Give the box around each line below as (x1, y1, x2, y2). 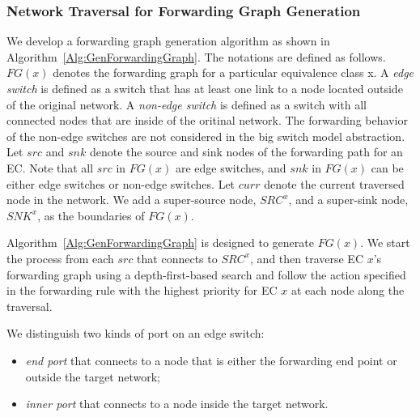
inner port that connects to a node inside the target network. (25, 395, 329, 412)
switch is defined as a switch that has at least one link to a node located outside (6, 80, 403, 96)
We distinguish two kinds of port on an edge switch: (6, 325, 265, 342)
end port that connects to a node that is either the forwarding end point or (25, 351, 397, 368)
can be (371, 159, 404, 176)
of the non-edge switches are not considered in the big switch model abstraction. (6, 127, 405, 144)
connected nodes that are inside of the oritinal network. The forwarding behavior (6, 112, 408, 129)
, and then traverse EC (250, 249, 364, 266)
